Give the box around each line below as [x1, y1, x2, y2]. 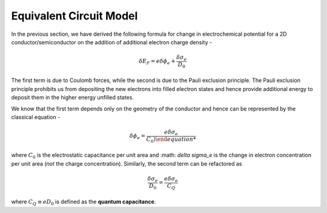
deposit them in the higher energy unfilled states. [11, 94, 134, 101]
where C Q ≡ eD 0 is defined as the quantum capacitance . [11, 198, 156, 207]
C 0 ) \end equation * [146, 135, 196, 144]
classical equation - [11, 113, 61, 121]
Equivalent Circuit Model [11, 9, 138, 22]
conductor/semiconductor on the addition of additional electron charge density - [11, 38, 212, 46]
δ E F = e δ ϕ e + [138, 58, 176, 66]
